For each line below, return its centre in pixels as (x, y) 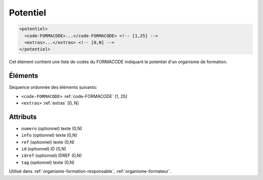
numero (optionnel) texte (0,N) (52, 128)
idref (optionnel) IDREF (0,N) (52, 156)
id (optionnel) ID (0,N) (44, 149)
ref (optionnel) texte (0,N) (48, 142)
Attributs (23, 117)
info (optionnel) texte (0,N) (49, 135)
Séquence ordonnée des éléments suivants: (53, 87)
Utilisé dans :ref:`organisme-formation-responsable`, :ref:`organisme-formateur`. (90, 171)
